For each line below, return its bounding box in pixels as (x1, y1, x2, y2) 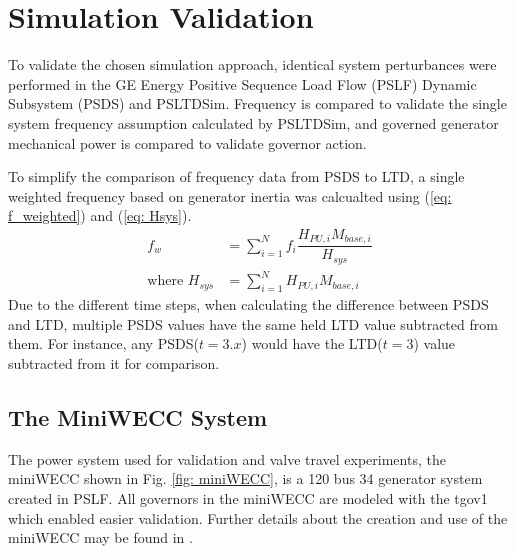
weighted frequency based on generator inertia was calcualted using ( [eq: (8, 185, 452, 206)
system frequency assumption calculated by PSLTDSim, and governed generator (8, 112, 499, 133)
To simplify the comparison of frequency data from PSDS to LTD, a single (8, 166, 465, 187)
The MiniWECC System (8, 401, 268, 432)
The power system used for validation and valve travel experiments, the (8, 448, 446, 469)
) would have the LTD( (241, 333, 383, 354)
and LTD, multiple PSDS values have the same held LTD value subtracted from (8, 313, 498, 334)
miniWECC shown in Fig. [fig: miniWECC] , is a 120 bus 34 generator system (8, 468, 483, 489)
